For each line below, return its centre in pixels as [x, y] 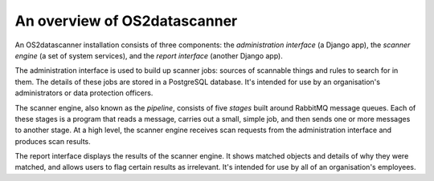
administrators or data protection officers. [84, 93]
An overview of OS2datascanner [126, 21]
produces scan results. [53, 141]
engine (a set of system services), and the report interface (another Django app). [149, 55]
